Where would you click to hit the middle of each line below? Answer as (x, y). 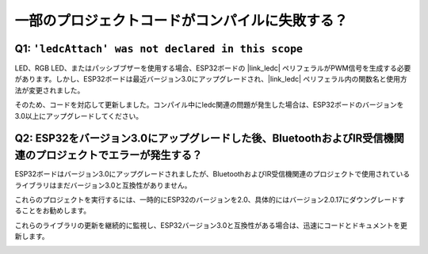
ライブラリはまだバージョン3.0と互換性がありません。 (103, 185)
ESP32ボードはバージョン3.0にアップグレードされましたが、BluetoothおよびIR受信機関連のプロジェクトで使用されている (212, 174)
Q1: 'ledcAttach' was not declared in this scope (159, 49)
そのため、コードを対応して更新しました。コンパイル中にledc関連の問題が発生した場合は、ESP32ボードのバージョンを (209, 105)
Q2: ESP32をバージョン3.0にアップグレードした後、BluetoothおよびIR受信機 (204, 138)
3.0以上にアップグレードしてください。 (79, 116)
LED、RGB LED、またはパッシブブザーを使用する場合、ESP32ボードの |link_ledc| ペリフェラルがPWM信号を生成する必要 (213, 68)
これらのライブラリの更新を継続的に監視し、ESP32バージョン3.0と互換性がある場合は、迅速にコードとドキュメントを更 (211, 225)
